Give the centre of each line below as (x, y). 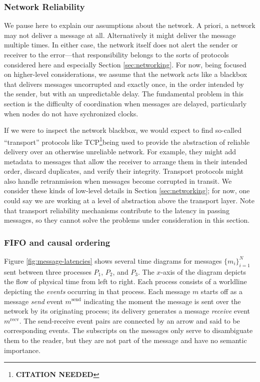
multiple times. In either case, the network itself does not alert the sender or (121, 45)
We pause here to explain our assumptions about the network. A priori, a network (130, 25)
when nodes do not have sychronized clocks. (71, 113)
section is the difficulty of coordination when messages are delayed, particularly (125, 103)
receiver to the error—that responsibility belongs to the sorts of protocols (116, 54)
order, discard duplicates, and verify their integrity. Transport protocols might (124, 171)
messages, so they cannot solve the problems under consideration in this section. (127, 220)
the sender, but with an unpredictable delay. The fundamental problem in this (124, 94)
